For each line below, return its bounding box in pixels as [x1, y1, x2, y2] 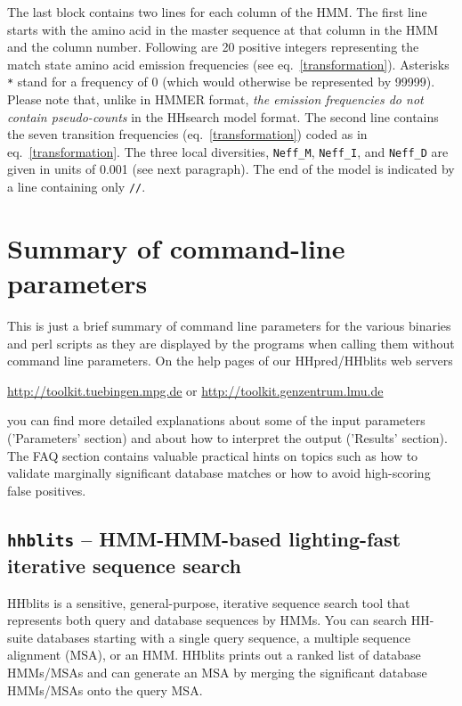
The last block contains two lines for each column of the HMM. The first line [7, 3, 427, 21]
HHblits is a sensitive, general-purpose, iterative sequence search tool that [7, 593, 410, 612]
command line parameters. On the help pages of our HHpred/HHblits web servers [7, 351, 453, 370]
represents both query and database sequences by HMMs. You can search [7, 611, 408, 629]
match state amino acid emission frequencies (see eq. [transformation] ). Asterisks [7, 54, 450, 73]
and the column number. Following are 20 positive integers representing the [7, 37, 419, 56]
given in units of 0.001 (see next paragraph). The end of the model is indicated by [7, 160, 455, 178]
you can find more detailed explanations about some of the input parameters [7, 411, 426, 430]
